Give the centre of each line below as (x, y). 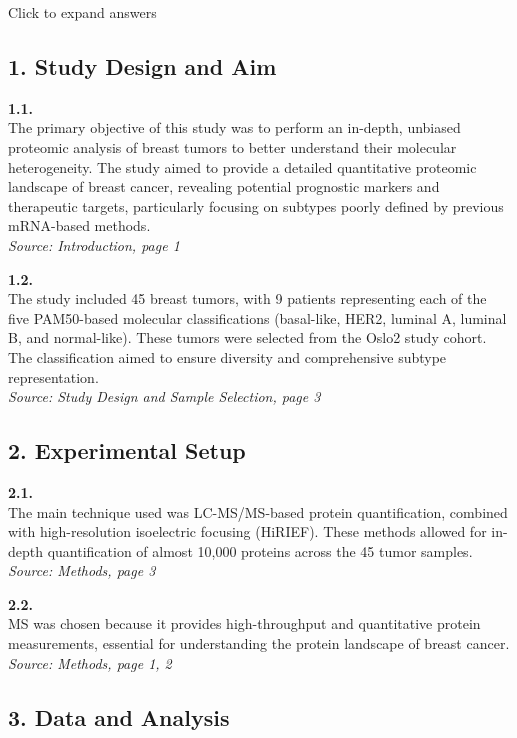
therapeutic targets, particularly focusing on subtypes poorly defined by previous (256, 205)
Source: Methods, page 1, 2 (90, 662)
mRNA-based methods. (79, 225)
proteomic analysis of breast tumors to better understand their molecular (232, 146)
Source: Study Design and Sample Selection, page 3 (164, 396)
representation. (53, 376)
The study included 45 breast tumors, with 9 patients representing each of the (247, 298)
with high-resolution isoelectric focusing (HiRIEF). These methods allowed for (247, 531)
